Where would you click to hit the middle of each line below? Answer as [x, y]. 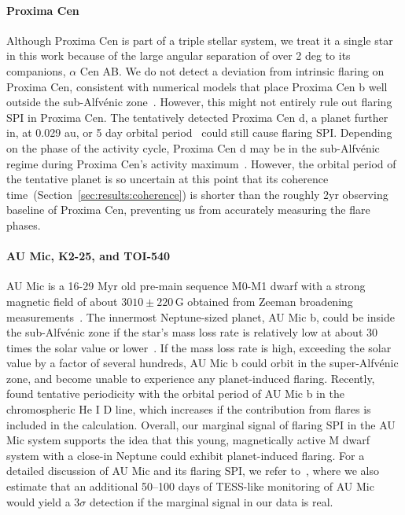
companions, [36, 70]
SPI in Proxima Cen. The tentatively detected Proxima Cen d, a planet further [197, 117]
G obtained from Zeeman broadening [264, 301]
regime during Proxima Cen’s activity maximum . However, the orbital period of [201, 163]
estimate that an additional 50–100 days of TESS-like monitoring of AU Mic [190, 486]
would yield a [39, 501]
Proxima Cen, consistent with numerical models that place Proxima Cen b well [197, 86]
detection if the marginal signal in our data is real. [212, 501]
